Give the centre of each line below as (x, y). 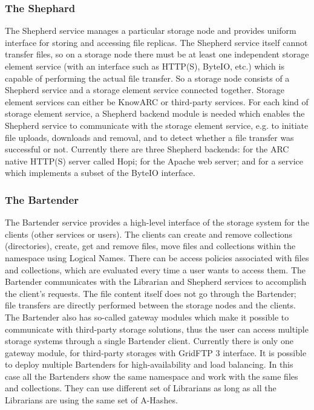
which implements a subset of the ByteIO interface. (100, 173)
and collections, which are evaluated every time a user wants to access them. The (155, 269)
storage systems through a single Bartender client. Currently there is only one (149, 341)
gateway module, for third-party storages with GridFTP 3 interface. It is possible (156, 352)
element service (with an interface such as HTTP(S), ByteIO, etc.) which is (145, 66)
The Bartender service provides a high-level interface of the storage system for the (157, 222)
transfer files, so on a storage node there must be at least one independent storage (157, 54)
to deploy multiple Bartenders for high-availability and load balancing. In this (149, 364)
